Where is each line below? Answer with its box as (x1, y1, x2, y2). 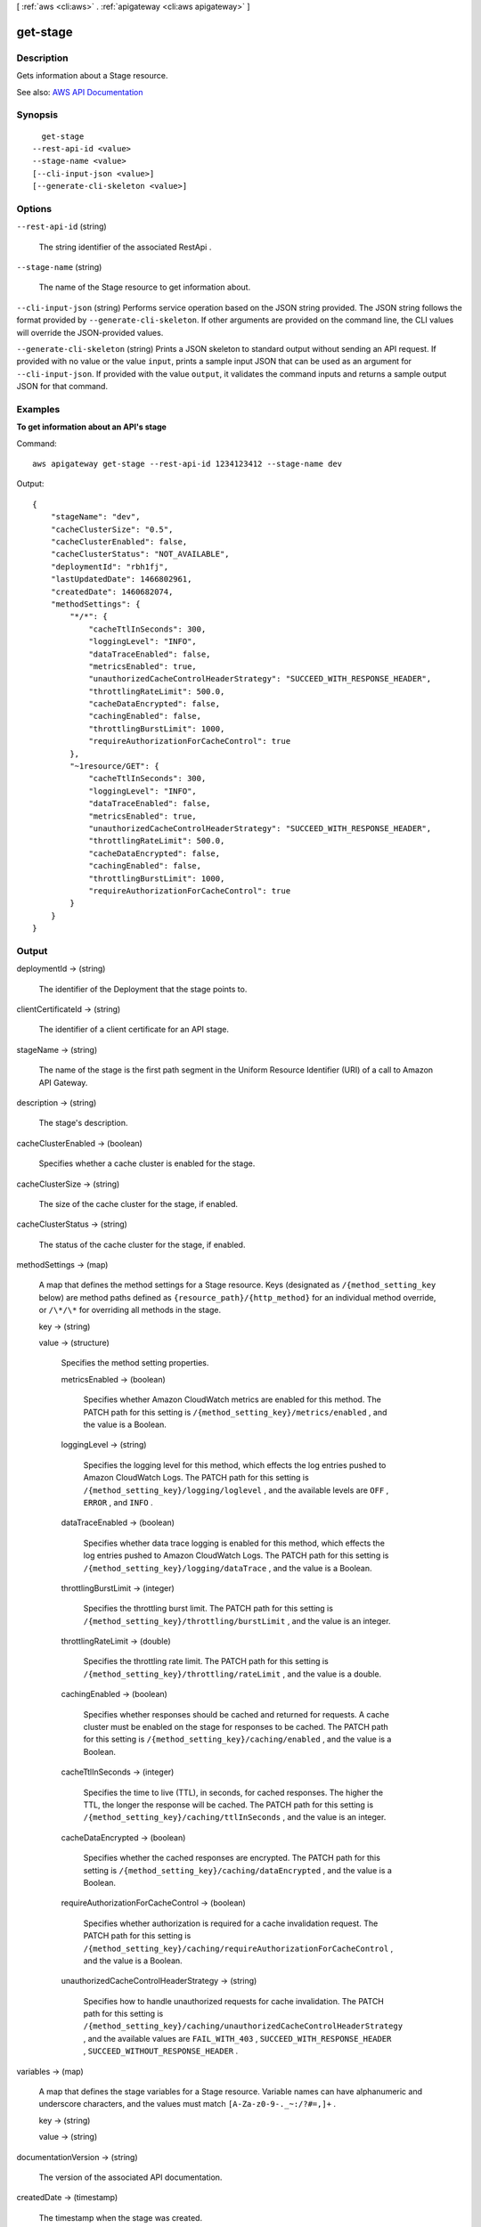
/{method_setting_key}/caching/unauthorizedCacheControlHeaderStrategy (83, 2021, 404, 2031)
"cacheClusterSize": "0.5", (50, 524, 174, 534)
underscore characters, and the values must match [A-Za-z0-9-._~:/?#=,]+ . (38, 2099, 337, 2109)
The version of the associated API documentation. (38, 2172, 223, 2182)
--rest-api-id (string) (16, 221, 107, 232)
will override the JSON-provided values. (16, 327, 164, 338)
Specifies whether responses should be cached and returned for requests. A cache (83, 1709, 389, 1719)
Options (16, 202, 53, 215)
